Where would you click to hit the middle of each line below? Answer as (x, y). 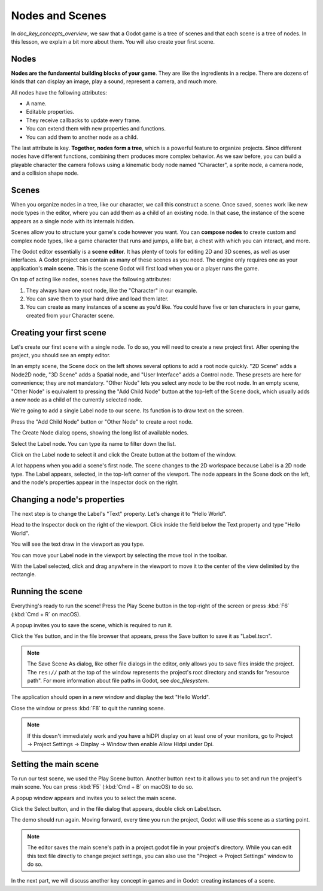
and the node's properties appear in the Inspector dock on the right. (95, 482)
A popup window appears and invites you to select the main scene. (94, 798)
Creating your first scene (59, 332)
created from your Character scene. (70, 315)
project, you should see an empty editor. (61, 355)
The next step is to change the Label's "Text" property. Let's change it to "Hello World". (119, 514)
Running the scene (47, 592)
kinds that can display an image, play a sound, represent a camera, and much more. (114, 81)
